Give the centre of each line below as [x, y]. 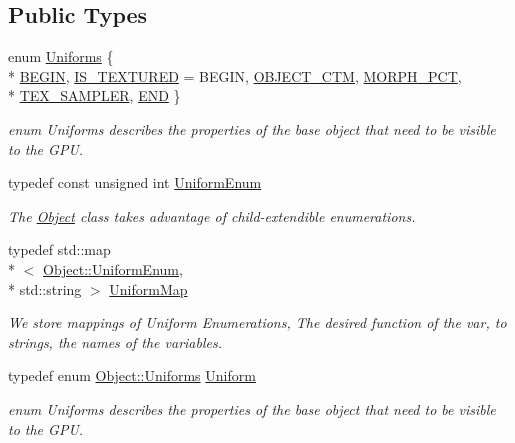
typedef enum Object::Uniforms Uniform [132, 375]
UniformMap [148, 288]
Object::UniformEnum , [113, 268]
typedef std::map [59, 249]
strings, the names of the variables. [115, 341]
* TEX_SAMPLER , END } [94, 95]
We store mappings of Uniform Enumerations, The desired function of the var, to [257, 322]
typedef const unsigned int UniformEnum [135, 182]
